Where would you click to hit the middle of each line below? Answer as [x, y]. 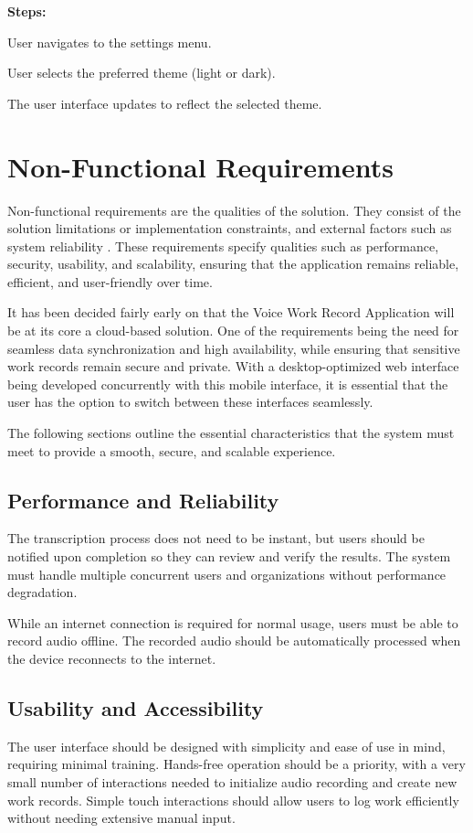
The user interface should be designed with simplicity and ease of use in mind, [226, 746]
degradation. [42, 592]
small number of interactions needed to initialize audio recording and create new [232, 781]
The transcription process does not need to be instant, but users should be [216, 538]
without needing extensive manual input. [121, 818]
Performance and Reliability [143, 500]
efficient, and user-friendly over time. [110, 281]
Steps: [27, 11]
